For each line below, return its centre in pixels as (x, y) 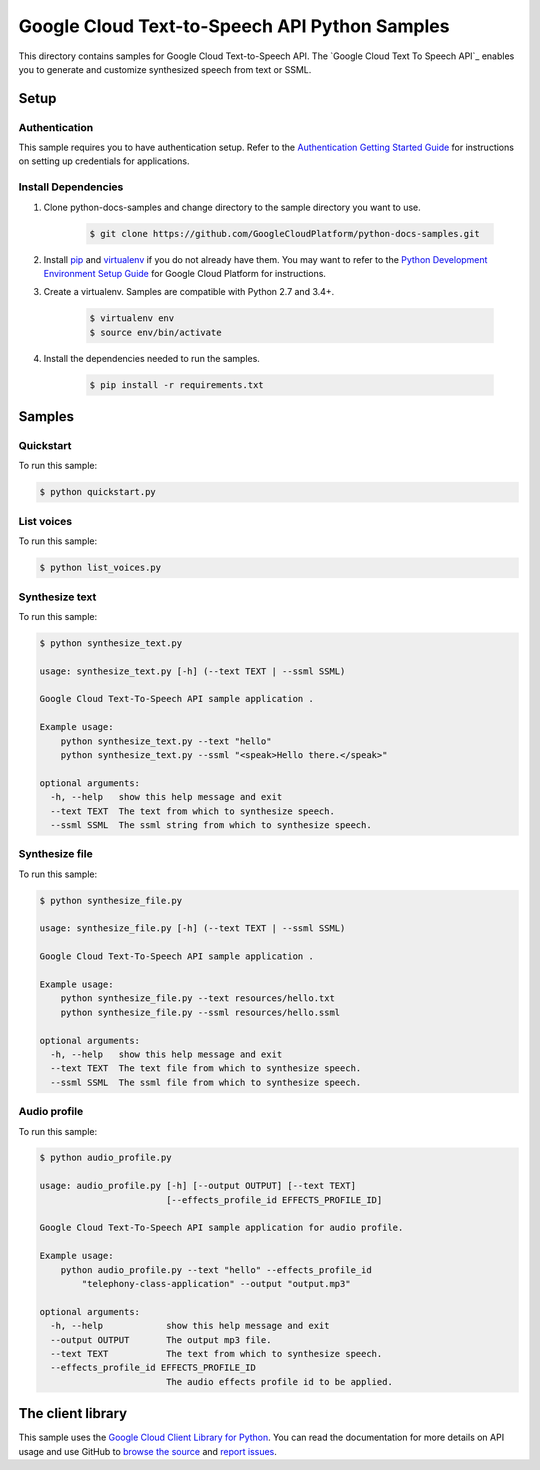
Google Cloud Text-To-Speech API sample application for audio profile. (221, 1228)
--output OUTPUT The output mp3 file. (161, 1339)
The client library (73, 1413)
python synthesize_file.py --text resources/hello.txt (197, 998)
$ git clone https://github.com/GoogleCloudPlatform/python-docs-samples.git (284, 233)
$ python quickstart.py (98, 492)
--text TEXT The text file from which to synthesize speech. (206, 1068)
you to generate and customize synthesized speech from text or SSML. (165, 69)
